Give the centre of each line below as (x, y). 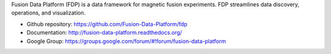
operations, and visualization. (48, 13)
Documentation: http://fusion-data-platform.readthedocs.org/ (104, 33)
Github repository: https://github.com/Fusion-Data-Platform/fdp (107, 24)
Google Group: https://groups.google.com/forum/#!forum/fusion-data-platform (126, 41)
